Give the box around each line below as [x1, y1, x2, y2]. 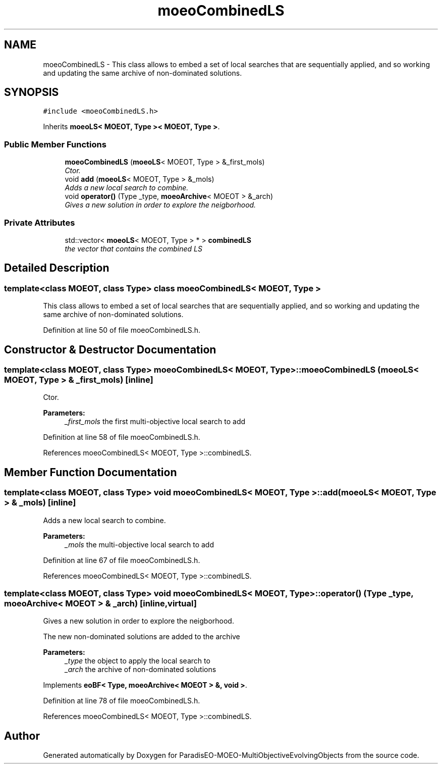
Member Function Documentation [4, 466, 177, 479]
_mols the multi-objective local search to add [65, 540, 214, 549]
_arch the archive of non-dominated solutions [65, 665, 216, 674]
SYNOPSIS [4, 86, 59, 99]
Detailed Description [4, 262, 109, 275]
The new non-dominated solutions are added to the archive [43, 632, 240, 641]
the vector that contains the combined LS [65, 244, 202, 253]
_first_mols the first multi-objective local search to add [65, 417, 246, 426]
